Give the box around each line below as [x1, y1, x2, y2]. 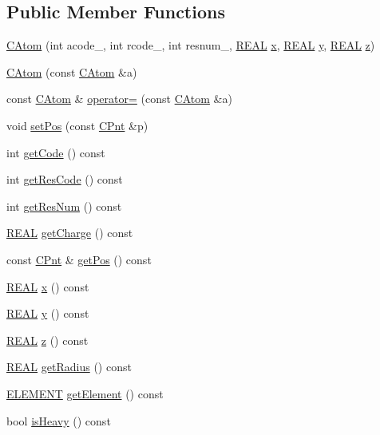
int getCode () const [6, 144, 105, 160]
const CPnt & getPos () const [6, 251, 152, 267]
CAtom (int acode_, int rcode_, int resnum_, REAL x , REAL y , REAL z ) [6, 37, 375, 53]
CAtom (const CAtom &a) [6, 63, 137, 80]
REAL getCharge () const [6, 224, 133, 241]
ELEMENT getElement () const [6, 385, 164, 401]
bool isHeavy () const [6, 412, 111, 429]
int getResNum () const [6, 197, 122, 214]
